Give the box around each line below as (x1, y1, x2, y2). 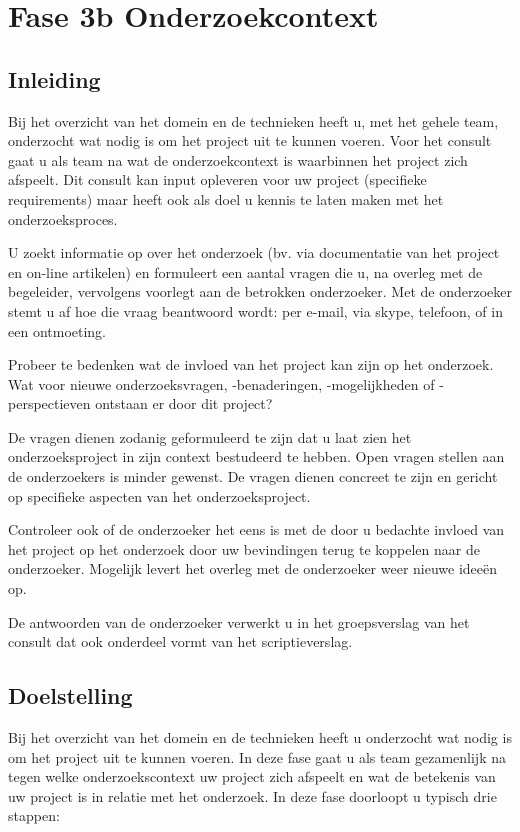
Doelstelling (8, 680, 133, 711)
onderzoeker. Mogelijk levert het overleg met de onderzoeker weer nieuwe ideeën (8, 558, 498, 579)
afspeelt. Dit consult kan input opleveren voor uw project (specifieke (8, 169, 427, 190)
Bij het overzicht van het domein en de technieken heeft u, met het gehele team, (8, 110, 499, 131)
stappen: (8, 805, 60, 826)
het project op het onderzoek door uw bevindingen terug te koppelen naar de (8, 538, 480, 559)
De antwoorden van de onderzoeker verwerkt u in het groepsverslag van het (8, 611, 470, 632)
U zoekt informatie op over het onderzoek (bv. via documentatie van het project (8, 242, 500, 263)
